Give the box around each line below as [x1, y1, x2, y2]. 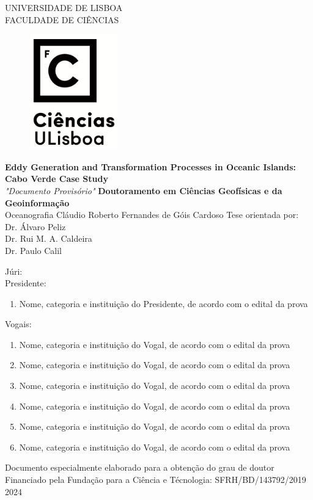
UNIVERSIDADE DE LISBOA [5, 1, 123, 13]
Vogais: [5, 317, 32, 330]
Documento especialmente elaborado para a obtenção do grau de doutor [5, 461, 274, 474]
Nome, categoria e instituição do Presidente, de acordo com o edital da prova [19, 297, 308, 310]
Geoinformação [5, 196, 70, 209]
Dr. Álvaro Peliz [5, 220, 66, 233]
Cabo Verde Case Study [5, 172, 108, 185]
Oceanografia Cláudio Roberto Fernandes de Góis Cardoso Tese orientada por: [5, 208, 299, 221]
